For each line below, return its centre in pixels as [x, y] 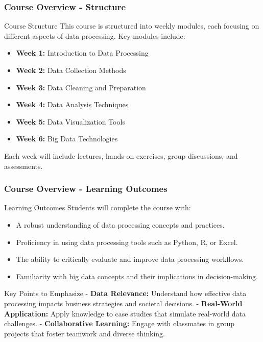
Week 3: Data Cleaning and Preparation [81, 87]
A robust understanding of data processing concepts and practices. [120, 224]
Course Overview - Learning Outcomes [86, 189]
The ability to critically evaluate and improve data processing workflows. [130, 259]
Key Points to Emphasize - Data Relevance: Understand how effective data [125, 293]
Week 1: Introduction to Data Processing [82, 53]
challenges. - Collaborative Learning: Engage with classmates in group [119, 323]
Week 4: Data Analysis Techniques [72, 104]
